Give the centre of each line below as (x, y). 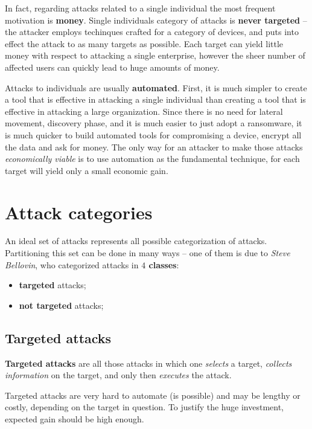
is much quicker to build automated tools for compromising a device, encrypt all (153, 134)
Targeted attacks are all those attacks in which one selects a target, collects (148, 363)
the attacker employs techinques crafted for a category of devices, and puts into (152, 32)
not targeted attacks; (61, 305)
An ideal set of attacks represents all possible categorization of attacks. (136, 241)
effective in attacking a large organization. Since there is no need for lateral (144, 111)
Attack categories (79, 212)
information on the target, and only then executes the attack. (118, 375)
